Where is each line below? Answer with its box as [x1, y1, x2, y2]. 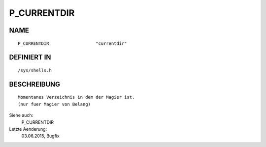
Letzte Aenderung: [9, 126, 47, 132]
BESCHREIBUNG [9, 80, 61, 88]
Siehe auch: [9, 112, 33, 118]
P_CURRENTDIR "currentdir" [18, 40, 128, 46]
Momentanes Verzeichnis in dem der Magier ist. [18, 94, 135, 100]
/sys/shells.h [18, 67, 52, 73]
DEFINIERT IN [9, 53, 51, 62]
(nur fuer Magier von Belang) [18, 101, 91, 107]
